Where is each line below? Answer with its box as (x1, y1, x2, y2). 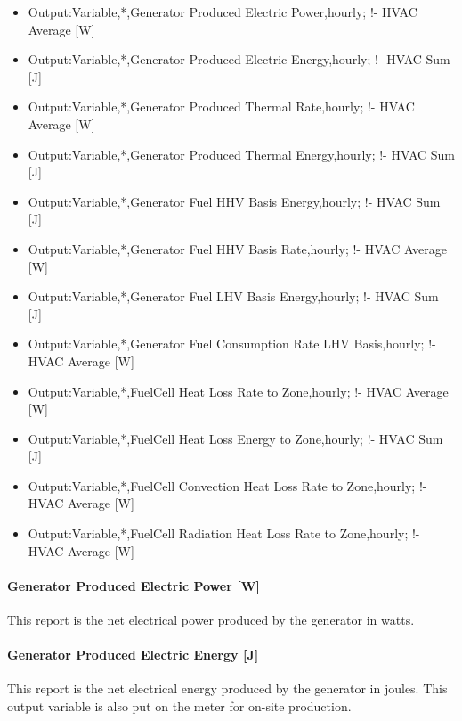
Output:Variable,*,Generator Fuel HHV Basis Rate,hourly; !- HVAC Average (28, 239, 447, 258)
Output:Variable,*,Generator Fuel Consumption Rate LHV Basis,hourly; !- (28, 334, 436, 353)
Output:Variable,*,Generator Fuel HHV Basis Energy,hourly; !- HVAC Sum (28, 192, 441, 210)
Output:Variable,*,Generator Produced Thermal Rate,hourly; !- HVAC (28, 97, 415, 116)
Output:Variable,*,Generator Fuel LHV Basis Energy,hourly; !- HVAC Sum (28, 287, 439, 306)
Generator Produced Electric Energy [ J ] (7, 645, 259, 664)
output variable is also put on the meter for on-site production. (7, 697, 352, 716)
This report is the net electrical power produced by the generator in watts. (7, 610, 415, 629)
